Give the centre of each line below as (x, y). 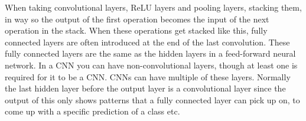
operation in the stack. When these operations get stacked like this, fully (136, 30)
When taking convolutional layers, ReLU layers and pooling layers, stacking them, (153, 7)
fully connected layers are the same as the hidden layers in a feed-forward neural (150, 53)
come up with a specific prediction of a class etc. (92, 111)
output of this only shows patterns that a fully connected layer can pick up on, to (152, 99)
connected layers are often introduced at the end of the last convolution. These (147, 42)
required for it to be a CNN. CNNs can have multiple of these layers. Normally (148, 76)
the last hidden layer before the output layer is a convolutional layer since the (145, 88)
